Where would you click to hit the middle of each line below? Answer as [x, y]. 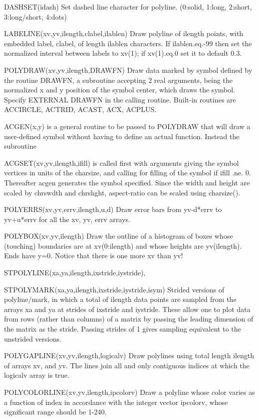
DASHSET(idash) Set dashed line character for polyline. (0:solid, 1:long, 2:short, [128, 7]
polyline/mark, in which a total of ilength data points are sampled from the [120, 299]
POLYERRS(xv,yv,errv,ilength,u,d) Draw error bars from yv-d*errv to [113, 209]
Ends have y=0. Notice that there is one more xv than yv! [94, 255]
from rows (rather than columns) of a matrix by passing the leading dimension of [129, 319]
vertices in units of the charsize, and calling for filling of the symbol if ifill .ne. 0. [127, 173]
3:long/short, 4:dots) [36, 16]
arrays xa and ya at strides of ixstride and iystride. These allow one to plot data [127, 309]
